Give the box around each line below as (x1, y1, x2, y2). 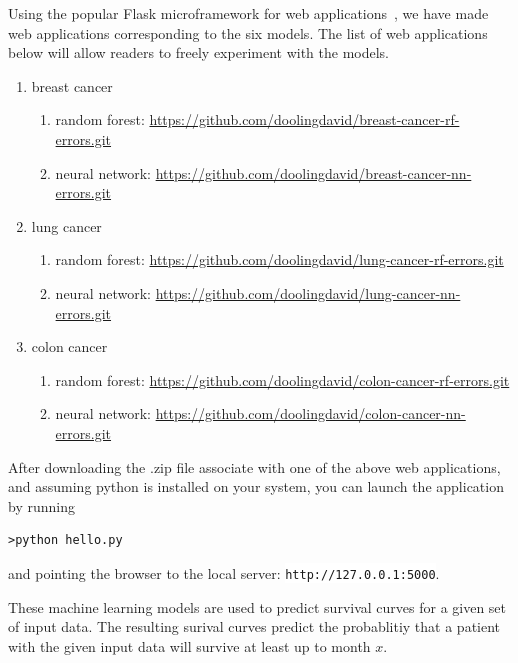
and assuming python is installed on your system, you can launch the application (8, 476, 504, 497)
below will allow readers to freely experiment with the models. (8, 42, 390, 63)
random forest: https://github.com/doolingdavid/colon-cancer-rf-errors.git (55, 369, 510, 390)
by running (8, 495, 75, 516)
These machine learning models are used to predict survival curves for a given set (8, 596, 507, 617)
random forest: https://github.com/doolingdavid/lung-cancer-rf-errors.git (55, 249, 504, 270)
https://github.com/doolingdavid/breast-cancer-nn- (155, 162, 472, 183)
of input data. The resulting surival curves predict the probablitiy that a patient (8, 616, 501, 637)
